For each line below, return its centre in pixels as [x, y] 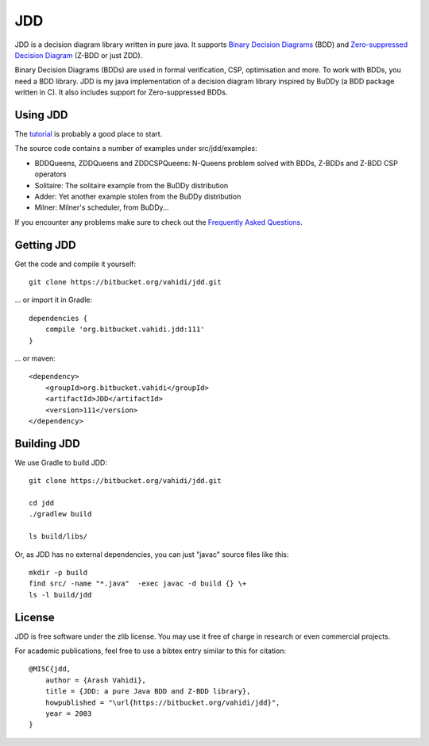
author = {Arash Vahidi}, [96, 680]
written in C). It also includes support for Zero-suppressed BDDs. [121, 92]
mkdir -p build [58, 572]
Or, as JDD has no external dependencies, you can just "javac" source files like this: [152, 554]
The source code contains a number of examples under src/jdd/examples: [136, 149]
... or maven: [35, 358]
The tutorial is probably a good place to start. [89, 134]
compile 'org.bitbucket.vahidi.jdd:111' [125, 329]
